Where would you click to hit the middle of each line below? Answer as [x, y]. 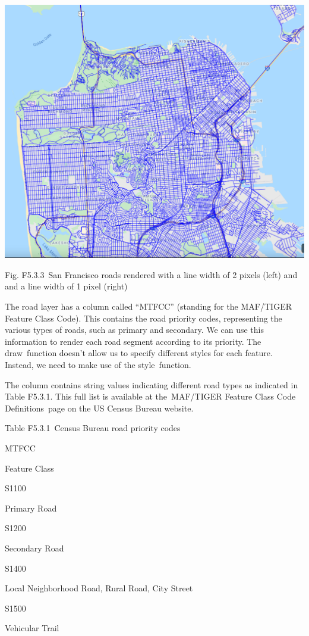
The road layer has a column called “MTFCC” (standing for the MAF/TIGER [148, 306]
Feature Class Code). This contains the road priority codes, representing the [144, 318]
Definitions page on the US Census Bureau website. [99, 408]
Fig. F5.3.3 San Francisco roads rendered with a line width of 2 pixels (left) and [151, 274]
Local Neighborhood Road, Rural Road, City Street [99, 588]
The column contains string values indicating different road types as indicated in [152, 384]
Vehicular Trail [32, 628]
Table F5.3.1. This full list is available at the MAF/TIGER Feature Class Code [150, 396]
